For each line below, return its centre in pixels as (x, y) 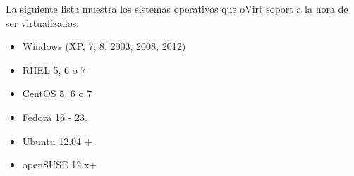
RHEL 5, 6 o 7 (54, 69)
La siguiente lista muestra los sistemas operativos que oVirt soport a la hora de (177, 8)
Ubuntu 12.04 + (57, 140)
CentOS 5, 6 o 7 (57, 93)
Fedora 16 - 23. (55, 117)
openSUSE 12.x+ (60, 164)
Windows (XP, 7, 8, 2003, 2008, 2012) (104, 46)
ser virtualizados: (43, 22)
